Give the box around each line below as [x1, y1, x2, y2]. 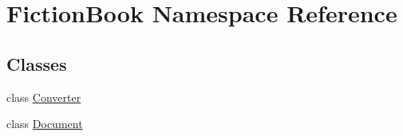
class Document [6, 115, 83, 132]
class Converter [6, 88, 81, 105]
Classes [6, 51, 67, 76]
